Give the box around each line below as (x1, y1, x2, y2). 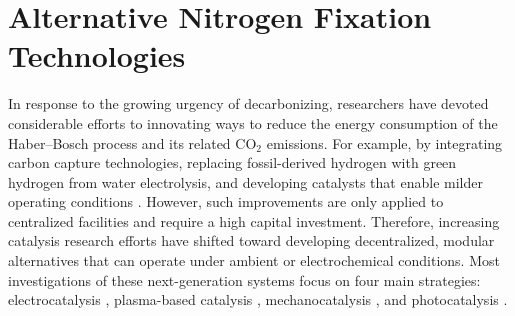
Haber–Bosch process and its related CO (8, 132, 257, 153)
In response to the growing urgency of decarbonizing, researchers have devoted (8, 93, 489, 114)
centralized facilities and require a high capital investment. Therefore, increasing (8, 210, 500, 231)
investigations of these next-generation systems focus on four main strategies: (8, 269, 481, 290)
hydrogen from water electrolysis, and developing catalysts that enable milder (8, 171, 483, 192)
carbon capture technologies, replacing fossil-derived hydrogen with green (8, 152, 457, 173)
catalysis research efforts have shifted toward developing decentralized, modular (8, 230, 495, 251)
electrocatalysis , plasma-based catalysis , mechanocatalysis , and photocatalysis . (8, 289, 508, 310)
